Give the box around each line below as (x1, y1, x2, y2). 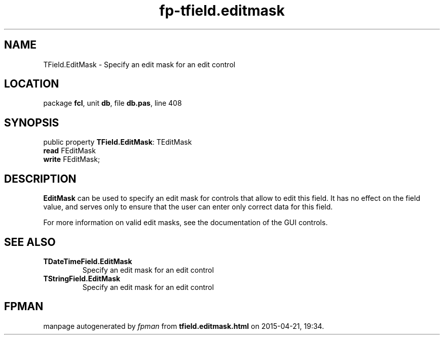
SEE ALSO (4, 235, 56, 248)
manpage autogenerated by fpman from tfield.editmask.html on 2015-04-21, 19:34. (43, 321, 324, 330)
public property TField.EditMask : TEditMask (43, 138, 192, 147)
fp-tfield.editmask (159, 2, 285, 19)
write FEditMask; (43, 155, 100, 164)
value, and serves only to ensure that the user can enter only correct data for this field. (43, 202, 333, 211)
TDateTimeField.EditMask (43, 257, 132, 266)
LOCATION (4, 77, 59, 91)
